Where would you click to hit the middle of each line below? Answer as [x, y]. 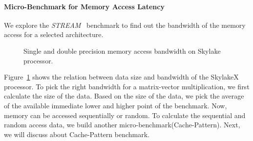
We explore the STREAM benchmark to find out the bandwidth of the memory [125, 25]
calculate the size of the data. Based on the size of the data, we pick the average [124, 96]
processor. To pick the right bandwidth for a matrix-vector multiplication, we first [127, 86]
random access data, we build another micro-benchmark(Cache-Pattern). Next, [122, 125]
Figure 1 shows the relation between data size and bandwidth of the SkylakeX [121, 77]
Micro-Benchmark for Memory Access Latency [84, 6]
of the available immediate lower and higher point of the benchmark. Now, [116, 105]
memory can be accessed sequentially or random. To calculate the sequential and [125, 115]
